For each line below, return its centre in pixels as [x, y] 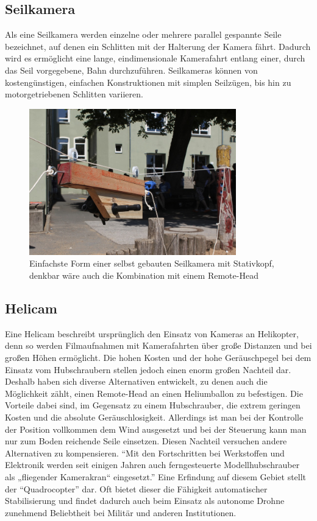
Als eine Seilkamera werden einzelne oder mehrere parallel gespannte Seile [143, 34]
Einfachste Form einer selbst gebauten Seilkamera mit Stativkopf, [152, 263]
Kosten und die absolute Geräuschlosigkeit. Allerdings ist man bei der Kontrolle [154, 417]
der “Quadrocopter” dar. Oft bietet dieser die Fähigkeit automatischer [136, 488]
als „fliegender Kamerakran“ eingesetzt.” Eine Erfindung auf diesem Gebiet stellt [156, 477]
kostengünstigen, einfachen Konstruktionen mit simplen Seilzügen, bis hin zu [148, 82]
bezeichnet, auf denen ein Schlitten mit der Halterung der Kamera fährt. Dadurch [158, 46]
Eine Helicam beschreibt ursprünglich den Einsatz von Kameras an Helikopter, [152, 333]
